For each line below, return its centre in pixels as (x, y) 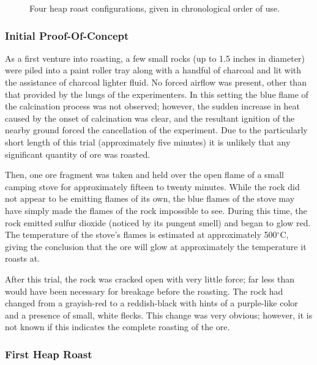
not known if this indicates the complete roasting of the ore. (117, 327)
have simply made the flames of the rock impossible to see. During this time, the (156, 210)
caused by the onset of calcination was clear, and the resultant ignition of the (150, 118)
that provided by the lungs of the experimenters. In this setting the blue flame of (157, 94)
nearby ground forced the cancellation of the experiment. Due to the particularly (156, 130)
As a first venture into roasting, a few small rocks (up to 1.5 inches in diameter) (155, 58)
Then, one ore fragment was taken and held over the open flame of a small (145, 175)
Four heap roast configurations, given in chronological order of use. (155, 8)
